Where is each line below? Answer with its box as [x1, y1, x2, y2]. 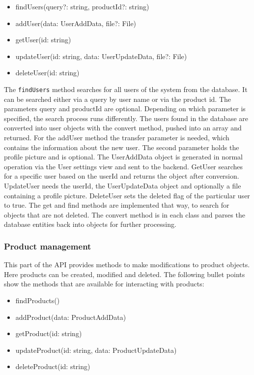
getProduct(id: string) [15, 328, 82, 339]
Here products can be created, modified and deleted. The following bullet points [4, 269, 245, 279]
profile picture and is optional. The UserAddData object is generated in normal [4, 152, 243, 162]
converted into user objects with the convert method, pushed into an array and [4, 123, 242, 133]
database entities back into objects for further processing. [4, 219, 176, 229]
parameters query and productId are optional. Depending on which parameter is [4, 103, 246, 114]
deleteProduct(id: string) [15, 361, 90, 372]
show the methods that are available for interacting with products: [4, 279, 204, 289]
